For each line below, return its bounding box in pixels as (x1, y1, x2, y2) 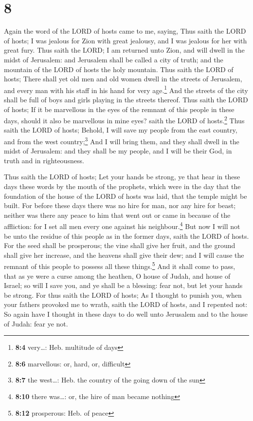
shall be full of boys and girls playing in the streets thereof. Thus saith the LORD (4, 94, 248, 104)
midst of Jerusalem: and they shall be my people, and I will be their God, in (4, 146, 232, 156)
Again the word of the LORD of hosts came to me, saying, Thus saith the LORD (4, 26, 246, 36)
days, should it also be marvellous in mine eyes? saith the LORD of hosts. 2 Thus (4, 114, 245, 125)
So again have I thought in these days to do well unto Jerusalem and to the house (4, 309, 248, 319)
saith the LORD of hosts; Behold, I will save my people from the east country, (4, 125, 237, 135)
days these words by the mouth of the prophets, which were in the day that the (4, 181, 241, 191)
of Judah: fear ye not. (4, 318, 68, 328)
